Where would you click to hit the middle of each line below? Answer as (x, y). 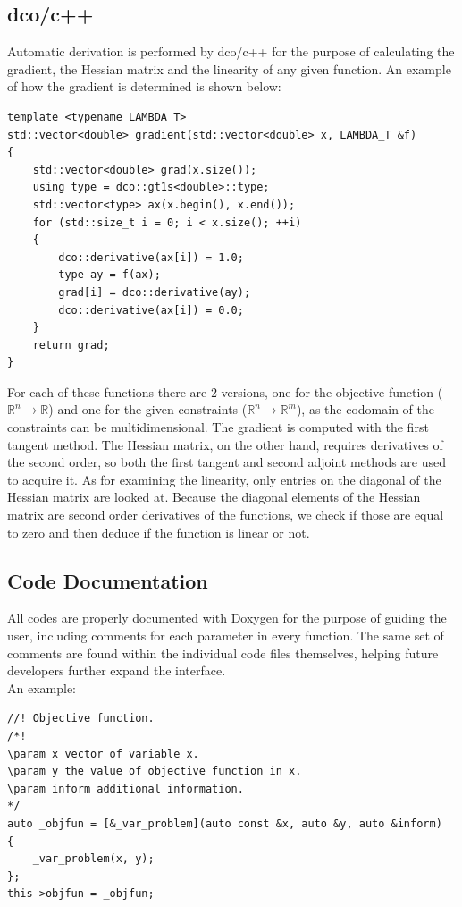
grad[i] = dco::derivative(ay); (155, 292)
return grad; (71, 345)
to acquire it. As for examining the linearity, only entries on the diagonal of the (224, 479)
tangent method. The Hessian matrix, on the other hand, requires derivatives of (225, 444)
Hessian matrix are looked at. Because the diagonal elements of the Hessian (214, 497)
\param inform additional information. (126, 788)
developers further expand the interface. (117, 670)
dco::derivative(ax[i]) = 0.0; (151, 310)
